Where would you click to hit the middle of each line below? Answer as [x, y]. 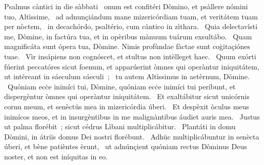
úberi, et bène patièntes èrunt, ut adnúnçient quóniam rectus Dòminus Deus [126, 146]
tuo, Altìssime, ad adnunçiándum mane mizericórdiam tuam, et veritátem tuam [131, 16]
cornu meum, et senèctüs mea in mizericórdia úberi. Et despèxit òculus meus [127, 106]
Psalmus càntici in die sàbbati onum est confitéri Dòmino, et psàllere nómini [126, 6]
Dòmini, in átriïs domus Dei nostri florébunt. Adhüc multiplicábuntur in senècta [132, 136]
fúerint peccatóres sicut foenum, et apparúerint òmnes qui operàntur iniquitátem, [132, 66]
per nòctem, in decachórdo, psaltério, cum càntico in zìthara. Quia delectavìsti [131, 26]
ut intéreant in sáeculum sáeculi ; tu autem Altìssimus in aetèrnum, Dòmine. [127, 76]
